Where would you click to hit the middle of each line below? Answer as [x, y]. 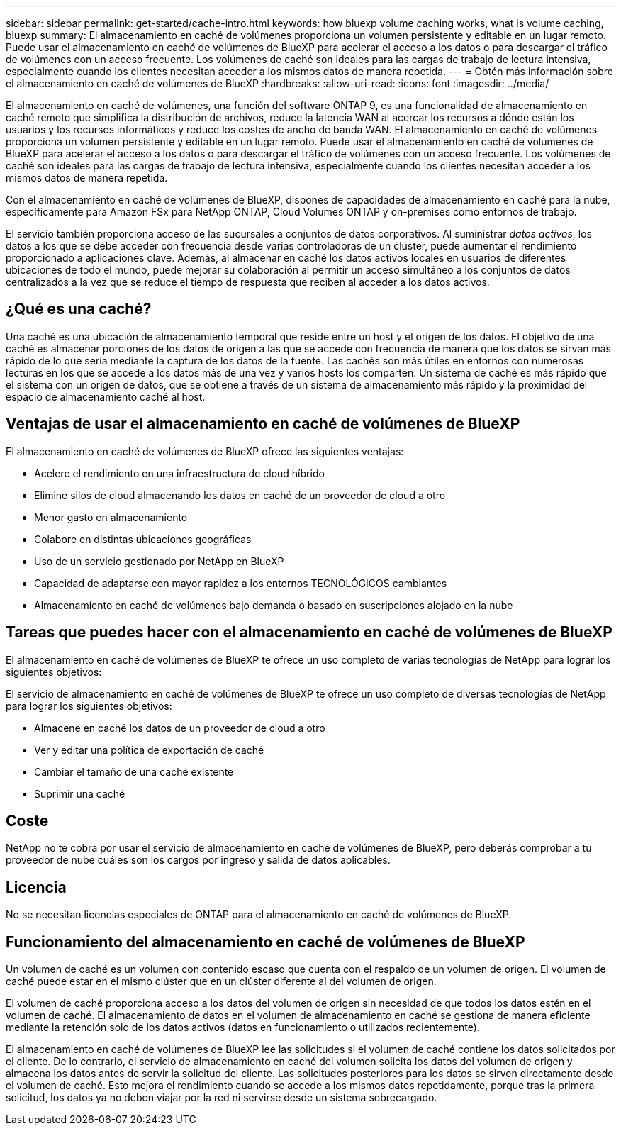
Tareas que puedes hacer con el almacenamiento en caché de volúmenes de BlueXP [309, 633]
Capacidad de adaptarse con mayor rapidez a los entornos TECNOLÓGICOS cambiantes [241, 583]
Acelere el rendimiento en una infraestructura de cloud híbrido [179, 473]
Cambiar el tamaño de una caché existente [134, 771]
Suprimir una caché [80, 793]
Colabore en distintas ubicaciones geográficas [143, 539]
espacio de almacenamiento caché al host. [106, 396]
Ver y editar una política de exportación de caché [149, 750]
